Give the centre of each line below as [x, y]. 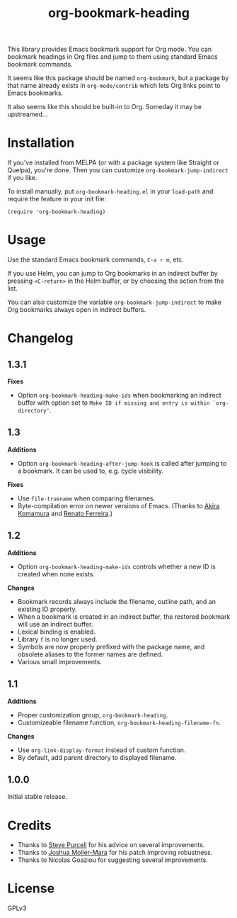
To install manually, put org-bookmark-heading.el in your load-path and [110, 191]
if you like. [22, 178]
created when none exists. [56, 574]
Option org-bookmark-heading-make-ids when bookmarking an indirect [119, 396]
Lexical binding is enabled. [56, 632]
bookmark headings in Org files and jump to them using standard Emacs [112, 57]
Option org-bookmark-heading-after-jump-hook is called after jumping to [122, 463]
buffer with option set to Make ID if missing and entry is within [114, 403]
